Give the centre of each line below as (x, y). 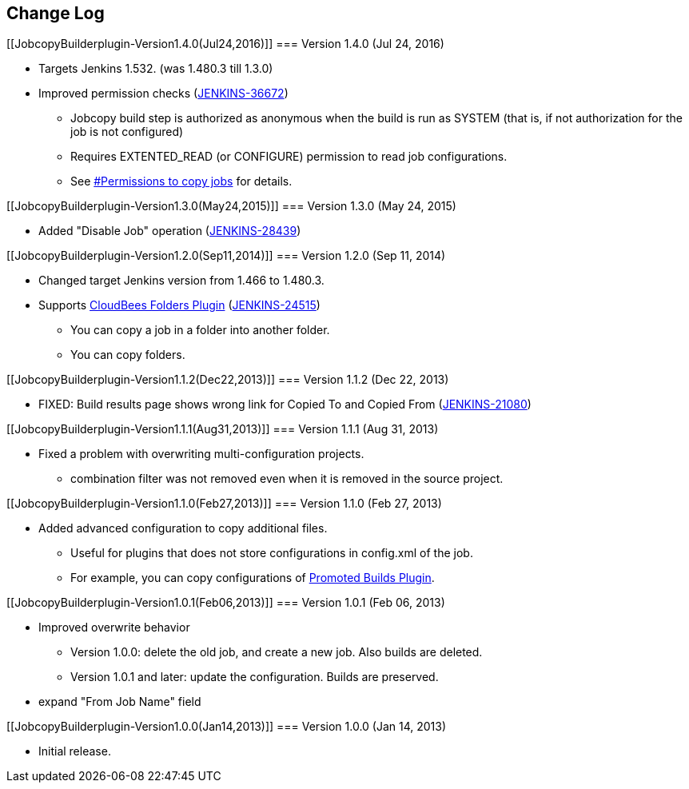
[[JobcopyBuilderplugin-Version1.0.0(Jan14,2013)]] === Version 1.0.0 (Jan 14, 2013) (227, 727)
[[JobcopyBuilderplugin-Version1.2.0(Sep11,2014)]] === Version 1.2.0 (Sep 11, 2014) (226, 256)
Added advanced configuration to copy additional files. (183, 528)
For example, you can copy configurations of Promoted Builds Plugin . (253, 578)
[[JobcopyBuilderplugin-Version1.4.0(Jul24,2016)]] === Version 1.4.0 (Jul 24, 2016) (225, 44)
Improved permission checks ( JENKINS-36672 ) (163, 94)
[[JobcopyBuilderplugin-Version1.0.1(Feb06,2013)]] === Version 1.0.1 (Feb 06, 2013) (226, 603)
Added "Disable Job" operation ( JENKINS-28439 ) (170, 231)
